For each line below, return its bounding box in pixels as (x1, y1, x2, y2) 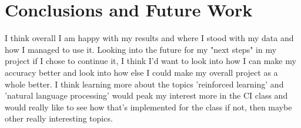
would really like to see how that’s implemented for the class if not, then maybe (5, 100, 292, 113)
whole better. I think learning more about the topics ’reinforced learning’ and (5, 78, 284, 90)
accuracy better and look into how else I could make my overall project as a (5, 66, 278, 78)
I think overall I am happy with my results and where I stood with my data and (5, 32, 294, 44)
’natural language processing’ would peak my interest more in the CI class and (5, 89, 288, 102)
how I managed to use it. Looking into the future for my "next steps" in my (5, 43, 277, 55)
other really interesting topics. (5, 112, 113, 124)
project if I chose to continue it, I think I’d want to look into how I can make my (5, 55, 296, 67)
